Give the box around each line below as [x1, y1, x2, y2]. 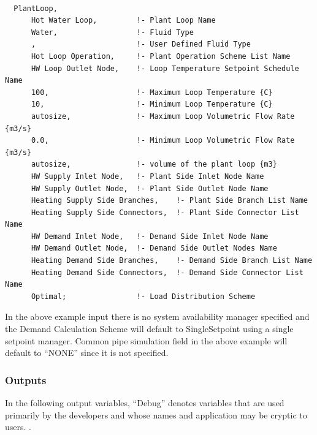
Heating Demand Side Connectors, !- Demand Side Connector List [31, 268, 304, 277]
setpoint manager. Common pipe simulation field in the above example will [5, 334, 288, 347]
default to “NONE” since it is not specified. [5, 346, 169, 359]
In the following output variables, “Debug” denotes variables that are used [5, 396, 285, 409]
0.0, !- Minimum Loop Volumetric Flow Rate [31, 136, 295, 145]
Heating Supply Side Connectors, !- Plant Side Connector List [31, 208, 299, 217]
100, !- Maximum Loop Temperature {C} [31, 88, 273, 97]
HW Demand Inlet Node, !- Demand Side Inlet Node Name [31, 232, 269, 241]
